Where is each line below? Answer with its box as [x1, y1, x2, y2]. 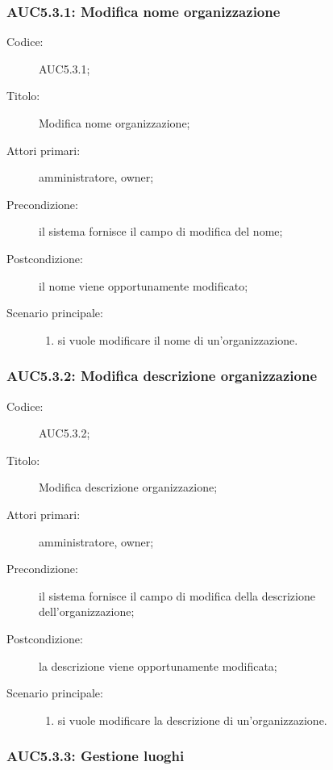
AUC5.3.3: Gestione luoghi [6, 746, 185, 766]
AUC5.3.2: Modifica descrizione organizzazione [6, 366, 318, 386]
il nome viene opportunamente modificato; [39, 277, 248, 294]
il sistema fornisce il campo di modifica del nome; [39, 223, 283, 240]
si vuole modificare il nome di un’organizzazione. [57, 331, 298, 348]
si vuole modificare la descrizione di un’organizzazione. [57, 711, 327, 728]
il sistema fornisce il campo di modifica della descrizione [39, 587, 315, 604]
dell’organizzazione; [39, 603, 135, 620]
